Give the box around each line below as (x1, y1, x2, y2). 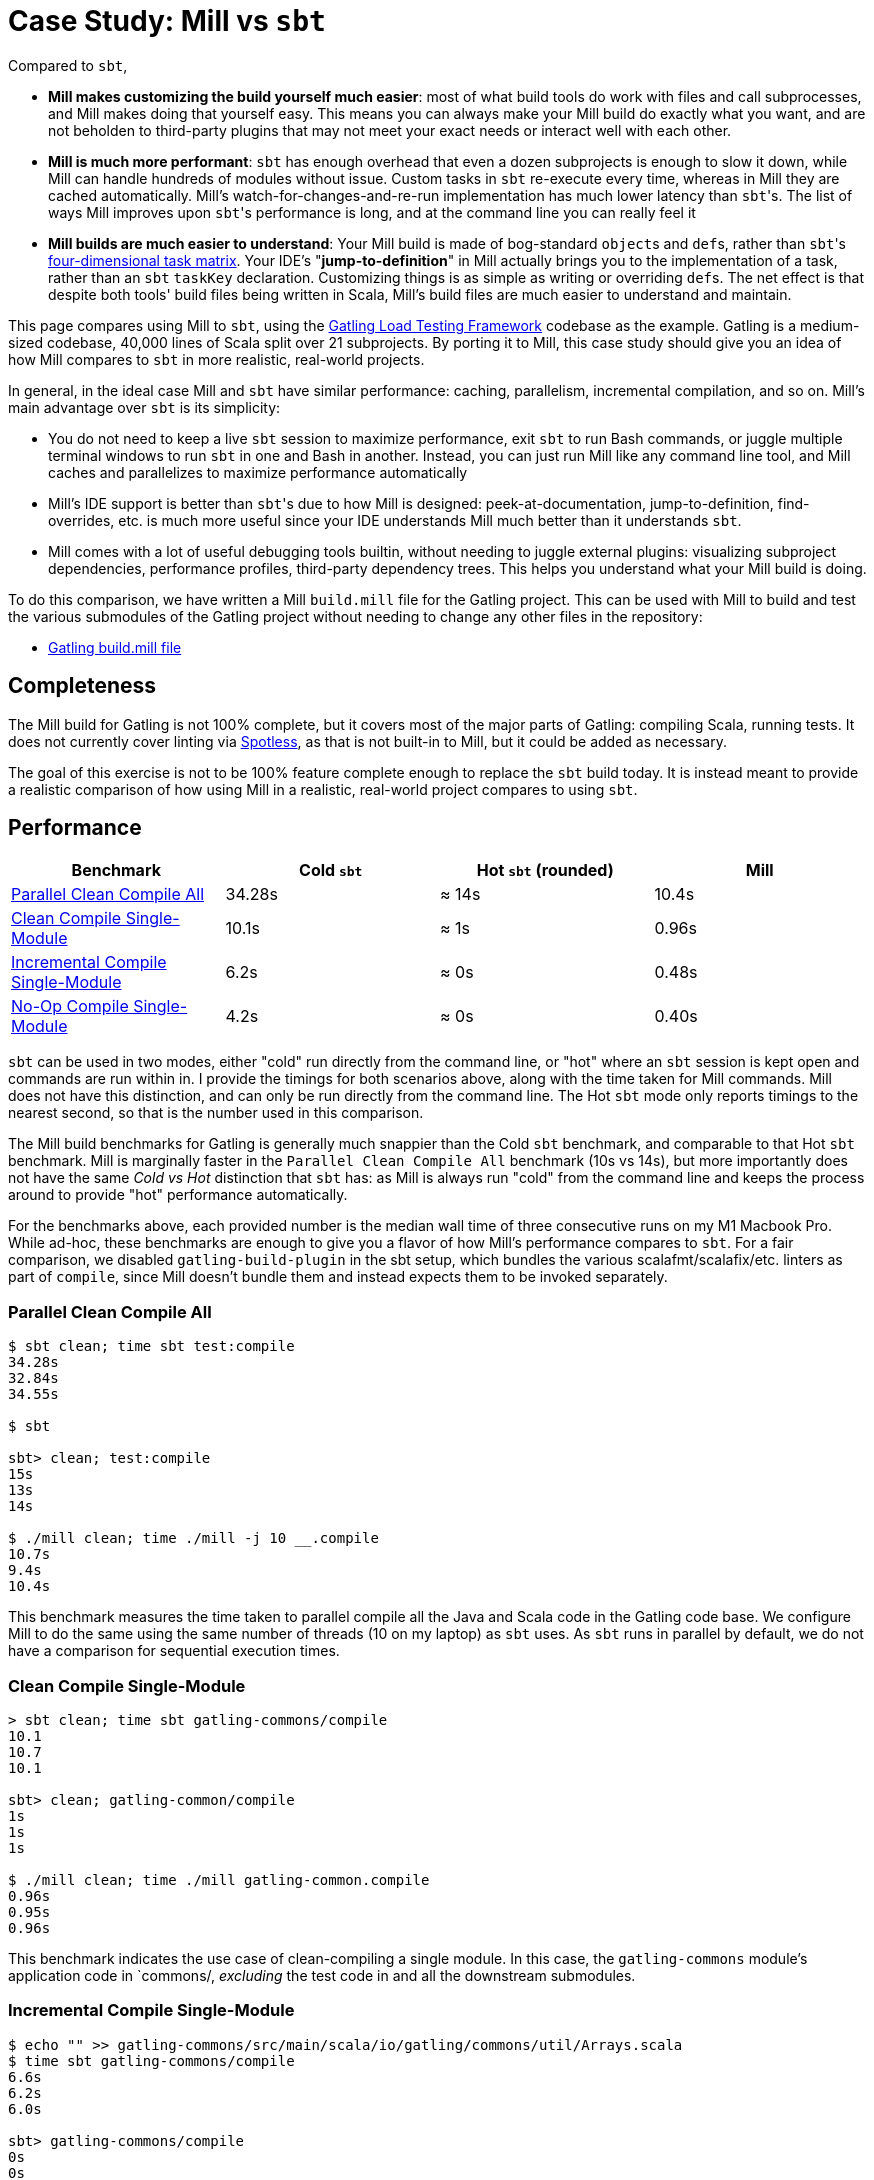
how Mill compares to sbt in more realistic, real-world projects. (8, 350, 425, 368)
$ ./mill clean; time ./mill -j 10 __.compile (8, 1530, 379, 1547)
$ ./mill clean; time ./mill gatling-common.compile (8, 1871, 430, 1888)
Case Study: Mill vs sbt (8, 4, 326, 38)
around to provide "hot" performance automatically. (8, 1186, 348, 1204)
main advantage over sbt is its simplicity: (8, 398, 281, 416)
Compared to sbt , (8, 56, 128, 74)
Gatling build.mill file (48, 638, 182, 656)
